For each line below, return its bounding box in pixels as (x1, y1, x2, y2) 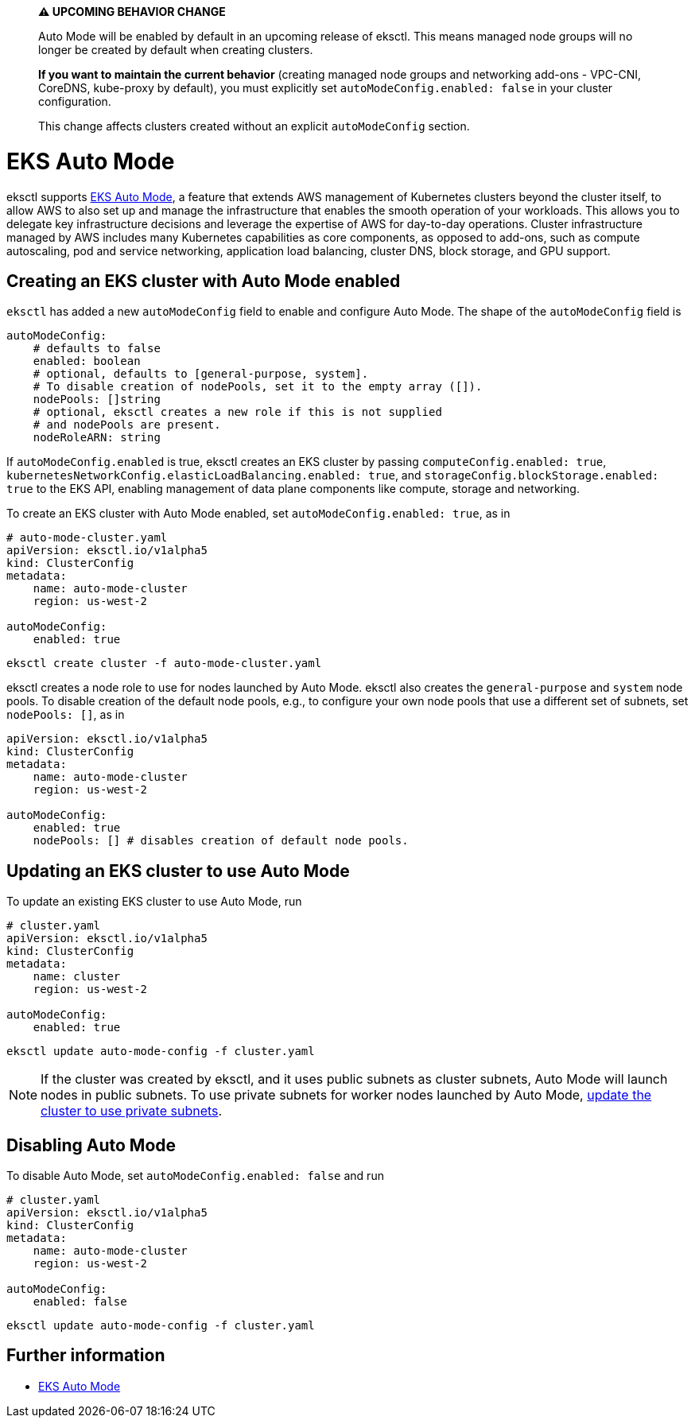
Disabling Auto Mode (6, 1135, 177, 1155)
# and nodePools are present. (33, 418, 221, 432)
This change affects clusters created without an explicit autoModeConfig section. (38, 119, 470, 133)
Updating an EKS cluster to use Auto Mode (6, 860, 350, 881)
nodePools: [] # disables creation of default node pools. (33, 834, 409, 848)
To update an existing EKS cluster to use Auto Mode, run (6, 894, 302, 909)
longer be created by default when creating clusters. (38, 43, 313, 56)
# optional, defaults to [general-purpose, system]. (33, 367, 369, 381)
